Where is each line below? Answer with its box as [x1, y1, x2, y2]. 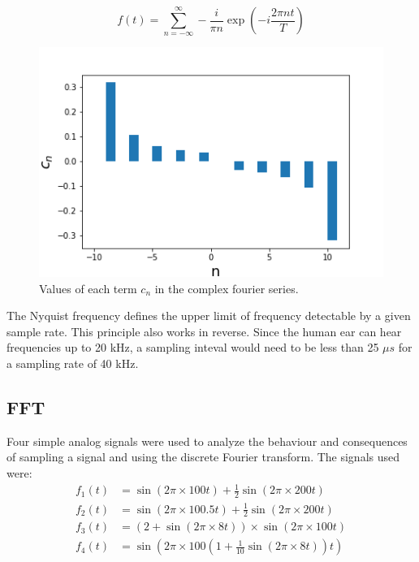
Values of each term [39, 279, 137, 296]
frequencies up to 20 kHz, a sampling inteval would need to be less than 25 [6, 339, 379, 356]
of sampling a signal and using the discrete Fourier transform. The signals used [6, 448, 400, 465]
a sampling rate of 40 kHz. [6, 355, 139, 372]
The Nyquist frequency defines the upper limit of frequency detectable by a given [6, 307, 411, 324]
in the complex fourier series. [154, 279, 299, 296]
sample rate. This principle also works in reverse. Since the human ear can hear [6, 322, 402, 339]
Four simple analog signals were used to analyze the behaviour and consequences [6, 432, 408, 449]
